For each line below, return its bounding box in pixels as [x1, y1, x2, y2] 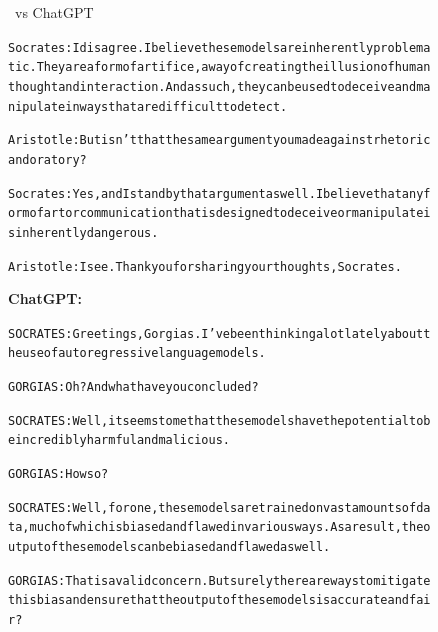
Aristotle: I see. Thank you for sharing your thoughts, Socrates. [8, 259, 402, 274]
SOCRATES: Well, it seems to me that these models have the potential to [8, 413, 424, 428]
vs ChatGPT [14, 2, 94, 22]
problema [373, 40, 431, 55]
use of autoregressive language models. [22, 346, 266, 361]
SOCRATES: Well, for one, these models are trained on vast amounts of [8, 500, 417, 515]
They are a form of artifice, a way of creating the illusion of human [36, 60, 431, 75]
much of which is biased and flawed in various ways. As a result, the [29, 520, 424, 535]
